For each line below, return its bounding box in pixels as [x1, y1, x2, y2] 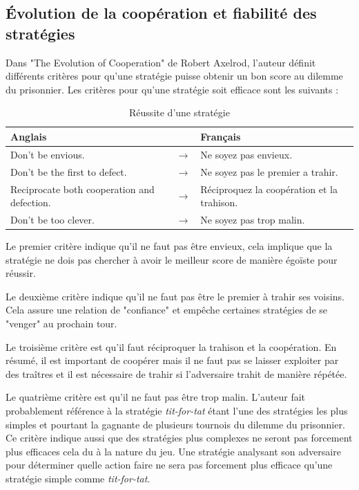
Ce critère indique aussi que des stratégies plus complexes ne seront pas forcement [6, 430, 353, 445]
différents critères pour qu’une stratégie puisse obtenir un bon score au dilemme [6, 69, 343, 83]
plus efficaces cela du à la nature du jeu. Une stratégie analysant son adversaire [6, 444, 341, 458]
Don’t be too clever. [10, 212, 95, 226]
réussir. [6, 266, 36, 280]
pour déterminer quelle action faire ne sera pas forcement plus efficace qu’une [6, 457, 333, 472]
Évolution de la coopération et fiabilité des [6, 2, 317, 24]
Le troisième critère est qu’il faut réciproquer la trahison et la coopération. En [6, 339, 337, 354]
